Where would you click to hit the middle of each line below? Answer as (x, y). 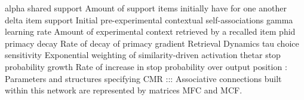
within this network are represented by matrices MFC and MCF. (124, 90)
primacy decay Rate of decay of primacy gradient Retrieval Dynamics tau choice (152, 43)
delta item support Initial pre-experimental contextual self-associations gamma (149, 19)
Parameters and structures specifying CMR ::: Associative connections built (143, 78)
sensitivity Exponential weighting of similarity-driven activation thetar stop (143, 55)
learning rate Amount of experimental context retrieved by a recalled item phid (150, 31)
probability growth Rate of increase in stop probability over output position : (146, 66)
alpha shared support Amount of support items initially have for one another (146, 8)
